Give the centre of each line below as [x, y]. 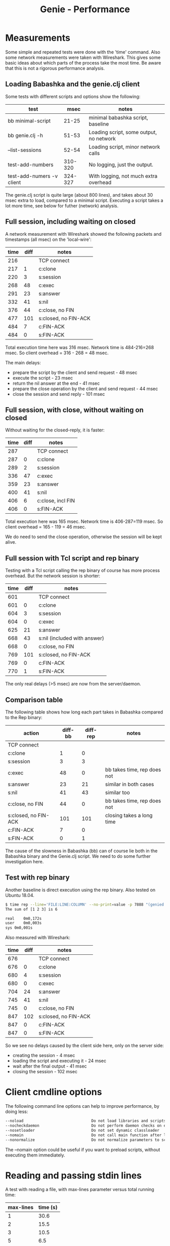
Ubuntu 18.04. [20, 895]
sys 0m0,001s [19, 928]
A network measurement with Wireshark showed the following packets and [83, 234]
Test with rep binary [37, 878]
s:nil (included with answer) [72, 638]
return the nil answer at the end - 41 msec [56, 383]
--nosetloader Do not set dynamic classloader [82, 1130]
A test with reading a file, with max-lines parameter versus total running [80, 1190]
